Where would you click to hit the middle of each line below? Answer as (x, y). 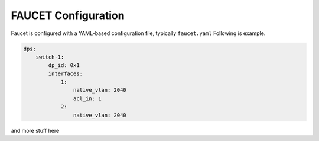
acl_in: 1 (87, 98)
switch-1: (50, 57)
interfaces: (65, 73)
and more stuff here (35, 130)
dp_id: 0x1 (64, 65)
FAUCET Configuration (68, 15)
